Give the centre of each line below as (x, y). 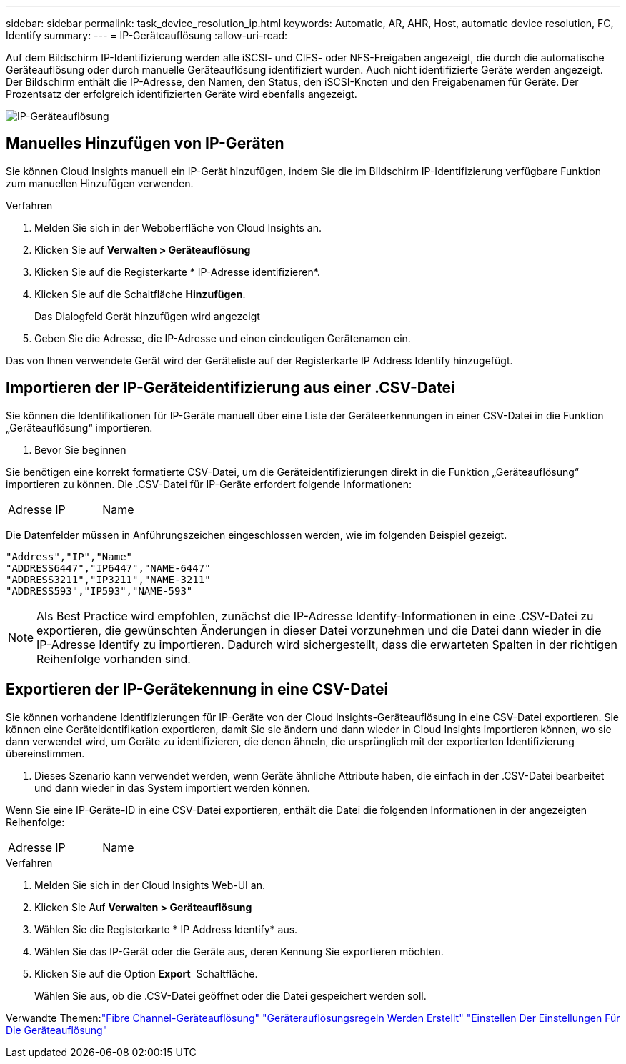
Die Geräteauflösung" (57, 1030)
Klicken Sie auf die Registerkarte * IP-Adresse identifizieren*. (177, 272)
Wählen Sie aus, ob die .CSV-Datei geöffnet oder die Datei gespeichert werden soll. (230, 995)
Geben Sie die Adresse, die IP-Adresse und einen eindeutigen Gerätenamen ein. (223, 338)
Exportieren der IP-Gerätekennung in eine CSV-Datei (197, 690)
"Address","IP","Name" (69, 556)
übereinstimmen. (45, 753)
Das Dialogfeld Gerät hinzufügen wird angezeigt (147, 316)
